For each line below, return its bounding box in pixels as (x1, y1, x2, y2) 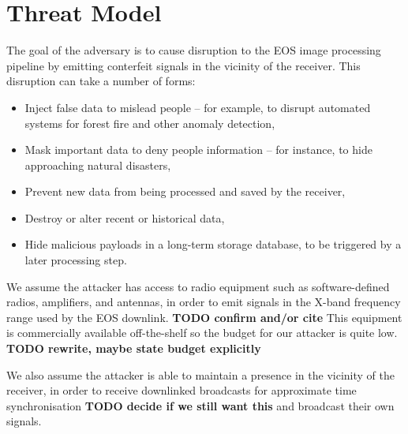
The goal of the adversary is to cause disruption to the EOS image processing (6, 42, 381, 58)
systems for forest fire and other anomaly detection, (24, 114, 275, 131)
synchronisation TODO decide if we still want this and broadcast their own (6, 397, 395, 413)
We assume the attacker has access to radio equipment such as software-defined (6, 278, 390, 294)
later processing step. (24, 252, 127, 268)
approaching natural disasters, (24, 156, 171, 173)
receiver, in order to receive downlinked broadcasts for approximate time (6, 382, 357, 398)
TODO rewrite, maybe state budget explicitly (6, 340, 261, 357)
